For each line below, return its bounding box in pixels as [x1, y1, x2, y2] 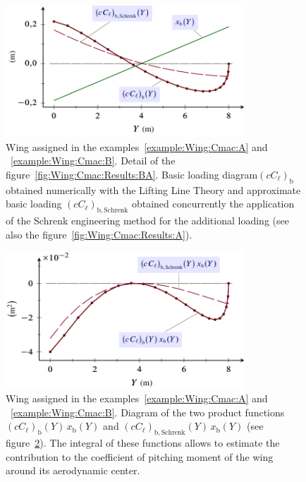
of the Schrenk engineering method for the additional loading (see [6, 213, 289, 227]
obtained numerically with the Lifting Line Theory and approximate [6, 182, 301, 197]
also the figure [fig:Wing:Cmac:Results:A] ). [6, 227, 192, 241]
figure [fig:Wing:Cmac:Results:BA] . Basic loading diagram [6, 167, 258, 181]
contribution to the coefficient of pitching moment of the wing [6, 449, 274, 464]
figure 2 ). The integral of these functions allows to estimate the [6, 435, 280, 450]
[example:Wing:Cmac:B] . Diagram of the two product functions [11, 404, 285, 419]
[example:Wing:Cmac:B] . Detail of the [11, 153, 176, 168]
